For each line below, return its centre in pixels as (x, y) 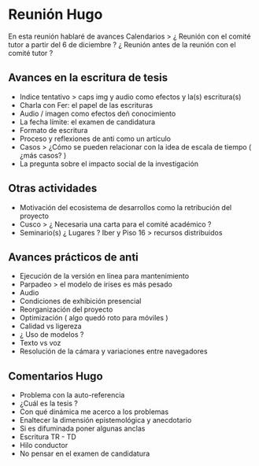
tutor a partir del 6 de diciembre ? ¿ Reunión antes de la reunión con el (122, 44)
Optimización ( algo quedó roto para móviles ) (94, 318)
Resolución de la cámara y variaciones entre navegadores (113, 351)
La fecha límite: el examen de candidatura (87, 122)
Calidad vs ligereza (50, 326)
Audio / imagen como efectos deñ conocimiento (98, 113)
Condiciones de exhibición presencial (80, 301)
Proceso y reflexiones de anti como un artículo (95, 139)
